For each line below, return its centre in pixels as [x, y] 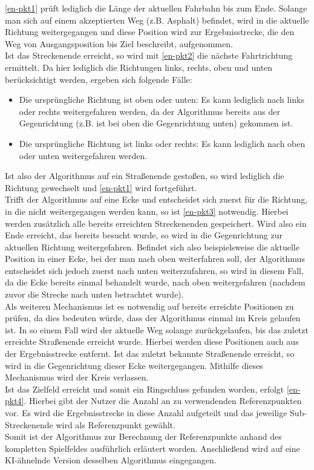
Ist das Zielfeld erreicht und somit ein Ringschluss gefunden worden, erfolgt [145, 389]
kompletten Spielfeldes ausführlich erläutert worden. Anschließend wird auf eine [152, 448]
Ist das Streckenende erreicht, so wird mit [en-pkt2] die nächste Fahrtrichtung [149, 55]
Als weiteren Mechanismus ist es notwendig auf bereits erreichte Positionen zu [149, 306]
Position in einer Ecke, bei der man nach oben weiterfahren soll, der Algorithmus [155, 259]
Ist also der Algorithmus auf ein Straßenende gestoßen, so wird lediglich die [145, 176]
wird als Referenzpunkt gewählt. [116, 424]
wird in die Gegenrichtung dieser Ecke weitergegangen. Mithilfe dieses [134, 365]
